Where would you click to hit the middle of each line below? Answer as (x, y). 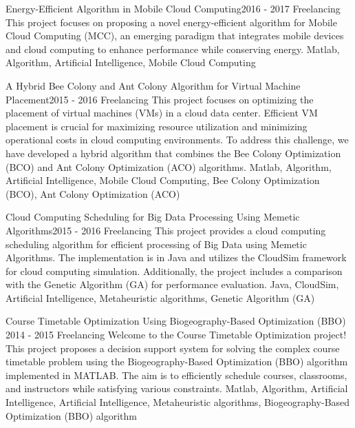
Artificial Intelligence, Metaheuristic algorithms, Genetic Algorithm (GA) (160, 297)
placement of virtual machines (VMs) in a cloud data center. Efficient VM (162, 113)
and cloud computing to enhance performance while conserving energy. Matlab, (173, 49)
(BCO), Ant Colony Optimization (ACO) (93, 193)
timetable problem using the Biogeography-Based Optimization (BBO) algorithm (177, 361)
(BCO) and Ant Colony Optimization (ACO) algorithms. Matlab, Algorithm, (169, 166)
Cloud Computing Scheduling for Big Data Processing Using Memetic (153, 217)
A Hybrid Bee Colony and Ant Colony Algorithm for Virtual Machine (153, 85)
